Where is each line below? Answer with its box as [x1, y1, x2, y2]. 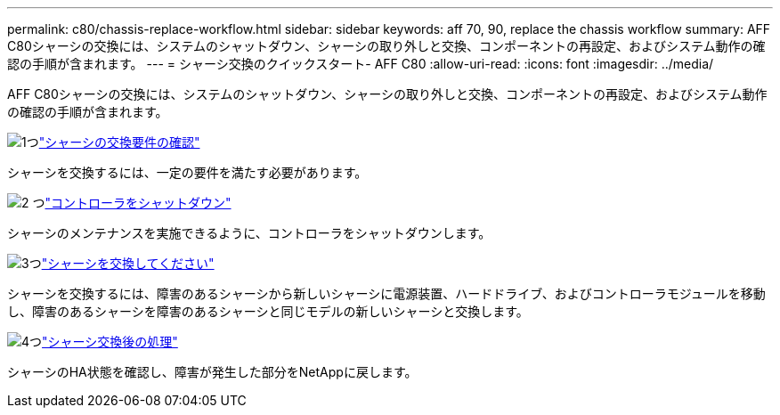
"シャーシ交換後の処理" [42, 334, 178, 349]
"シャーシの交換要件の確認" [38, 134, 200, 150]
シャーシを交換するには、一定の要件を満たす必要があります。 [7, 165, 368, 180]
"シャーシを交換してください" [41, 256, 215, 271]
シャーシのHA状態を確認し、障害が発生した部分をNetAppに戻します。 [7, 364, 418, 379]
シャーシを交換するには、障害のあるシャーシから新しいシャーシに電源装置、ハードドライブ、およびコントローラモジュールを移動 [7, 286, 766, 301]
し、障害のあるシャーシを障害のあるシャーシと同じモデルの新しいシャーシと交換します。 [7, 304, 529, 319]
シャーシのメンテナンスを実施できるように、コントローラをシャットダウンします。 [7, 225, 492, 240]
